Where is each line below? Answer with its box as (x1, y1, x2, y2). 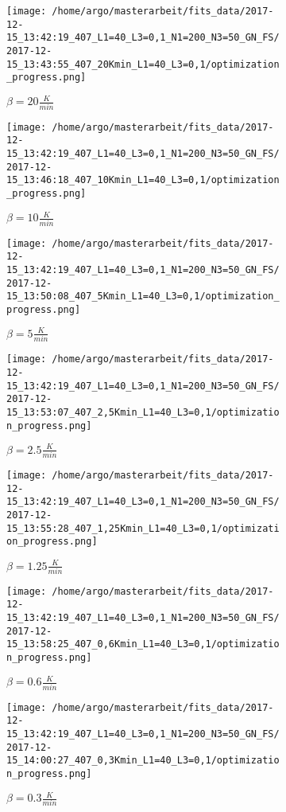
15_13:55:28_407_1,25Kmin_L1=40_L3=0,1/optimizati (6, 522, 280, 534)
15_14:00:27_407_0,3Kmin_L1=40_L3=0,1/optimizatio (6, 755, 280, 767)
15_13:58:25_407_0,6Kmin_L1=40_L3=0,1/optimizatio (6, 638, 280, 650)
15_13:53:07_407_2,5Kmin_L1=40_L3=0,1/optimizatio (6, 406, 280, 418)
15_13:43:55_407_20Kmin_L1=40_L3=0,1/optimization (6, 58, 280, 70)
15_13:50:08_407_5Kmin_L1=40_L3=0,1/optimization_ (6, 291, 280, 303)
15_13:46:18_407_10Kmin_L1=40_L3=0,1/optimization (6, 174, 280, 186)
